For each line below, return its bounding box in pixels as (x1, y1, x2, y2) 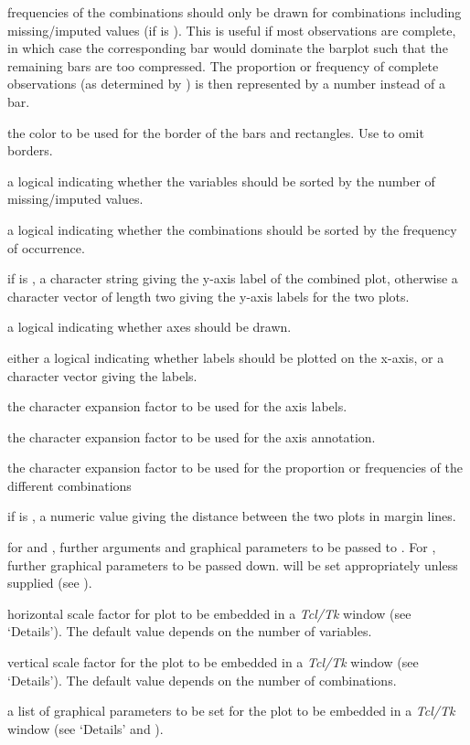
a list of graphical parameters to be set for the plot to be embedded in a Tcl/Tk (7, 701, 455, 720)
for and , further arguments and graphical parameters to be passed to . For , (7, 537, 436, 557)
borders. (7, 141, 53, 160)
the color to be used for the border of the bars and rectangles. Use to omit (7, 122, 424, 142)
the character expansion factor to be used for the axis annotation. (7, 427, 376, 446)
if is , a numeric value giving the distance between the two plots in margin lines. (7, 506, 456, 526)
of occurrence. (7, 238, 85, 257)
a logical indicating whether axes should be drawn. (7, 317, 292, 336)
